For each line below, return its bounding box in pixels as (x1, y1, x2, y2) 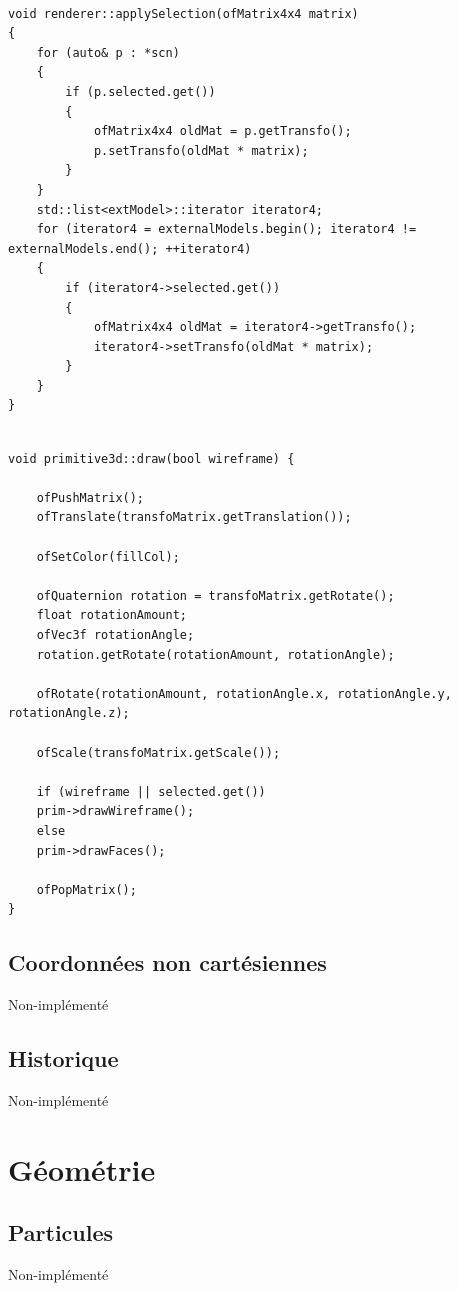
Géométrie (8, 1148, 156, 1189)
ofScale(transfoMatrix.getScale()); (36, 745, 281, 760)
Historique (8, 1043, 119, 1074)
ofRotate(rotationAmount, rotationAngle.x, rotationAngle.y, (36, 686, 452, 701)
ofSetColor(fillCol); (36, 549, 180, 564)
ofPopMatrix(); (36, 882, 137, 897)
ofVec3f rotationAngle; (36, 628, 195, 642)
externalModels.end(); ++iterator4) (8, 241, 252, 256)
